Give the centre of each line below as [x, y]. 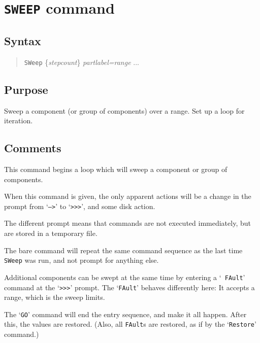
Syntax [23, 40]
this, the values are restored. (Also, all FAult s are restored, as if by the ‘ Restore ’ [130, 324]
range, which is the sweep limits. [55, 297]
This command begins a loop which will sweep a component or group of [116, 169]
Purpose [26, 89]
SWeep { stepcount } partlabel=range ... [82, 62]
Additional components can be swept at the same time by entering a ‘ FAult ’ [125, 277]
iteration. [19, 121]
